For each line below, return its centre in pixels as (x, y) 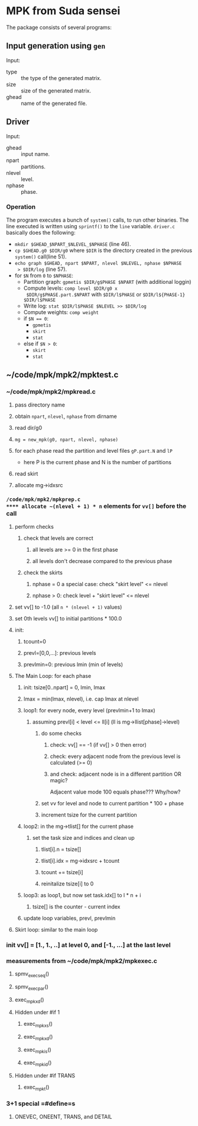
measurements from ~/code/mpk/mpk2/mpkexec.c (82, 961)
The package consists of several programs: (59, 27)
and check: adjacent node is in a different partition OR (116, 774)
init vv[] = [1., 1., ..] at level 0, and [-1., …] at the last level (88, 945)
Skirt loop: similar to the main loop (56, 929)
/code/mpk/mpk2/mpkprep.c (43, 500)
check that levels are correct (58, 538)
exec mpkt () (36, 1087)
